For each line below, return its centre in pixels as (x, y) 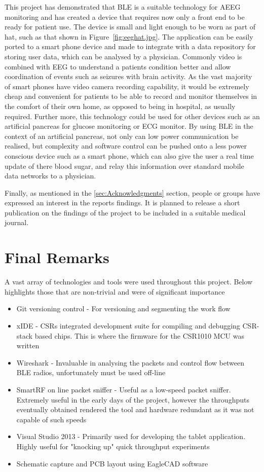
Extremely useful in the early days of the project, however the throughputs (133, 399)
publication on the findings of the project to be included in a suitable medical (125, 212)
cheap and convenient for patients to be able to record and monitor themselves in (131, 96)
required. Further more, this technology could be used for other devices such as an (132, 116)
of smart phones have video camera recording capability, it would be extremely (127, 86)
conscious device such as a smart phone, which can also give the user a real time (129, 155)
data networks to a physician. (50, 176)
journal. (17, 222)
